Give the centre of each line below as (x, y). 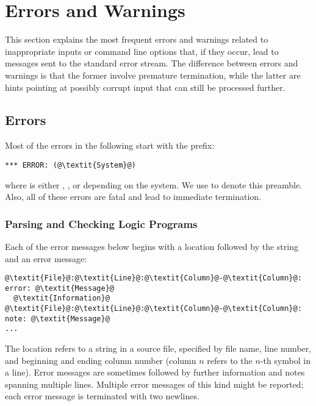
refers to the (230, 360)
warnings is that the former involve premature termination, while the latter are (153, 75)
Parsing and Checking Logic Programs (101, 223)
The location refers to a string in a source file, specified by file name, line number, (158, 348)
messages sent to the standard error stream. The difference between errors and (152, 63)
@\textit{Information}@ (62, 298)
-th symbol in (285, 360)
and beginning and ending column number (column (101, 360)
